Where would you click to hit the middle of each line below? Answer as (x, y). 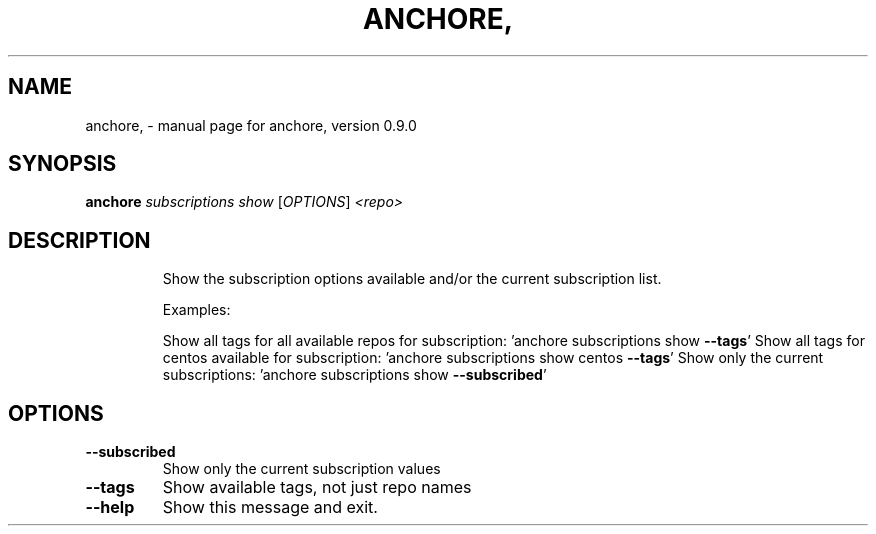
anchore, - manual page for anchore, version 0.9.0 (251, 125)
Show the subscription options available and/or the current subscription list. (412, 279)
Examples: (196, 310)
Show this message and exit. (270, 507)
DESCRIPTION (79, 240)
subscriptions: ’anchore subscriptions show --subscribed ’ (354, 375)
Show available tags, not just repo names (317, 487)
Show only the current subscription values (301, 469)
